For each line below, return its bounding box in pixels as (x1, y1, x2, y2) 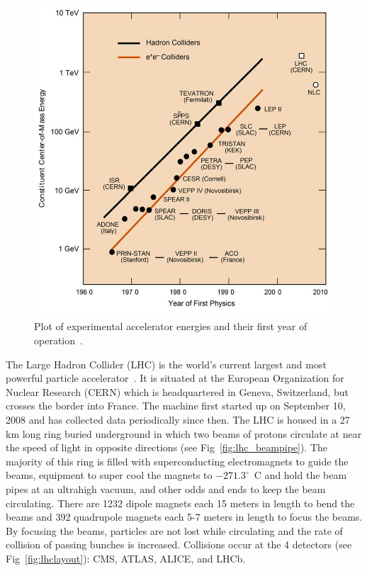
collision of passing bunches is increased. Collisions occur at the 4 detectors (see (6, 537, 352, 552)
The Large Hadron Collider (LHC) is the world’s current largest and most (6, 356, 327, 371)
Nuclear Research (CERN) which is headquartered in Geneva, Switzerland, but (6, 384, 349, 399)
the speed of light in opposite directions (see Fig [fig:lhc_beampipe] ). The (6, 440, 328, 455)
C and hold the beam (254, 468, 347, 482)
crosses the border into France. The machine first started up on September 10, (6, 398, 346, 413)
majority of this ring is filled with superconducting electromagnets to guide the (6, 453, 349, 468)
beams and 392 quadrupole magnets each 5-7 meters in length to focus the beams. (6, 509, 363, 524)
